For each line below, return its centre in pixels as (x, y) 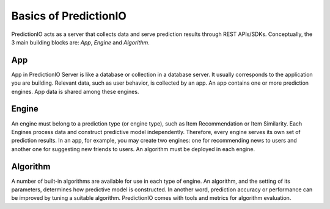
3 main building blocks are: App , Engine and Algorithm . (80, 42)
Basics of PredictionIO (69, 16)
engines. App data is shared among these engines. (75, 91)
